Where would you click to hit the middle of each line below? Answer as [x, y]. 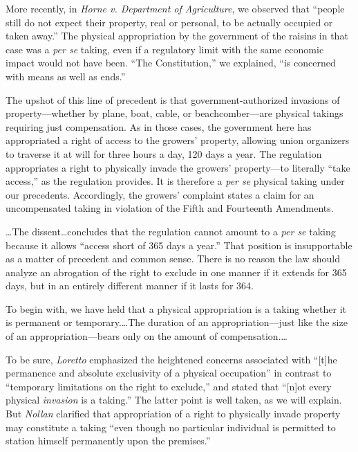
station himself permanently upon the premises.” [108, 441]
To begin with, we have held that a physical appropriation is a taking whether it [176, 308]
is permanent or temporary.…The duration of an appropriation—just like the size [177, 322]
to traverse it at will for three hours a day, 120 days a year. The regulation [164, 153]
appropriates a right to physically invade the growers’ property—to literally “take [178, 167]
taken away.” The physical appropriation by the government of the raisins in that [177, 36]
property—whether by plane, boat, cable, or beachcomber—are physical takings [175, 113]
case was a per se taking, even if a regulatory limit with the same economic [165, 49]
